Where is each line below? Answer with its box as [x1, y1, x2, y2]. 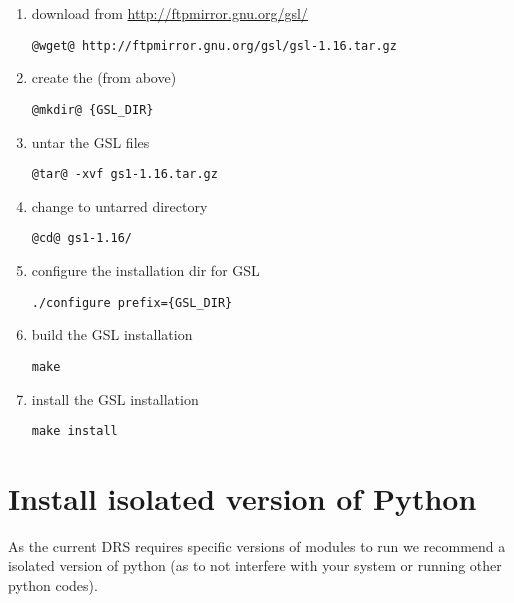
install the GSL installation [31, 388, 199, 409]
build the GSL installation [31, 324, 193, 345]
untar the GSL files [31, 131, 150, 152]
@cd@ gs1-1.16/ [31, 231, 133, 246]
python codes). [8, 575, 98, 596]
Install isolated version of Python [8, 477, 477, 518]
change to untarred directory [31, 195, 208, 216]
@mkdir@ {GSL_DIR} [31, 102, 154, 117]
